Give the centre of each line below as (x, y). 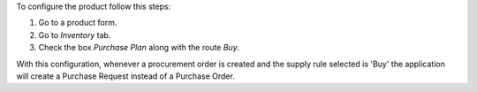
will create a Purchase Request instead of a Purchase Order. (126, 76)
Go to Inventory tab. (75, 34)
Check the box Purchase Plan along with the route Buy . (139, 48)
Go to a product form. (78, 23)
